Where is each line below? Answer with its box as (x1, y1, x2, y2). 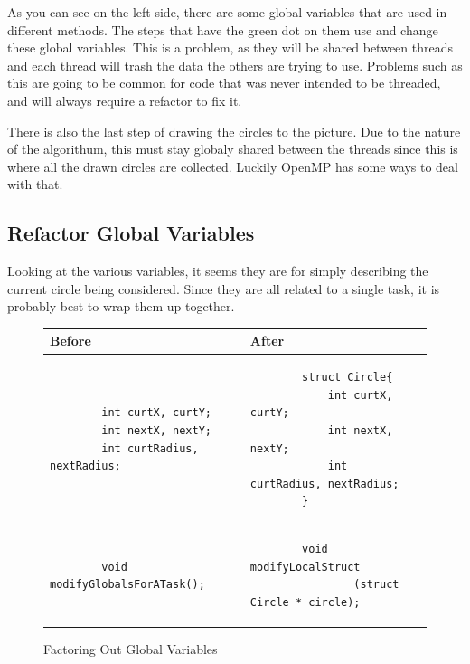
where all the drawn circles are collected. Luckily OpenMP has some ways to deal (7, 157, 458, 175)
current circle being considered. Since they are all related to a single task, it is (7, 279, 440, 298)
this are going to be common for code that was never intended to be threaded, (7, 73, 441, 92)
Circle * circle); (249, 596, 361, 610)
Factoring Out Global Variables (43, 640, 218, 659)
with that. (7, 175, 63, 194)
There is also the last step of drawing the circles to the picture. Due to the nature (7, 121, 461, 140)
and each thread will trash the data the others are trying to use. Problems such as (7, 55, 463, 74)
